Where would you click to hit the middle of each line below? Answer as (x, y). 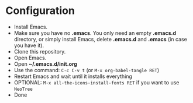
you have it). (29, 45)
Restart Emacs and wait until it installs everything (73, 76)
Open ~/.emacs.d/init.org (45, 64)
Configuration (40, 11)
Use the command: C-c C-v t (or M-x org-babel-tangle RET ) (87, 70)
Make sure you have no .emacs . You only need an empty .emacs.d (95, 33)
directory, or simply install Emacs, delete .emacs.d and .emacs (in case (101, 39)
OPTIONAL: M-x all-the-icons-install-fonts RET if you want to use (96, 82)
